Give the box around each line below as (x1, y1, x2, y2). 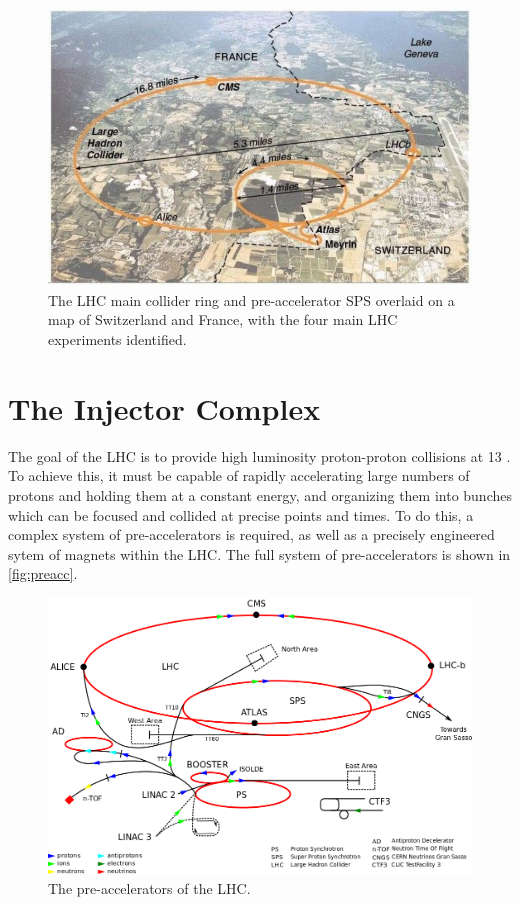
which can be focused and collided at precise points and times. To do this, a (8, 504, 474, 525)
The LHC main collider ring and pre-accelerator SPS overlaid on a (48, 289, 455, 310)
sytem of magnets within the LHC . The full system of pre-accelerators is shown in (8, 543, 511, 564)
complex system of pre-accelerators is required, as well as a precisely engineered (8, 524, 495, 545)
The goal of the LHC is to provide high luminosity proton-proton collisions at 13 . (8, 445, 511, 466)
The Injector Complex (8, 387, 321, 428)
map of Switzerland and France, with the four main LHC (48, 309, 398, 330)
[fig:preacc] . (8, 563, 78, 584)
